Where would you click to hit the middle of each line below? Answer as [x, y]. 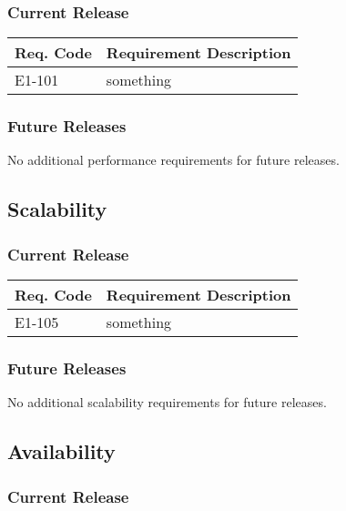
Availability [61, 451]
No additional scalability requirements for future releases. [167, 402]
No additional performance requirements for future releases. [173, 160]
